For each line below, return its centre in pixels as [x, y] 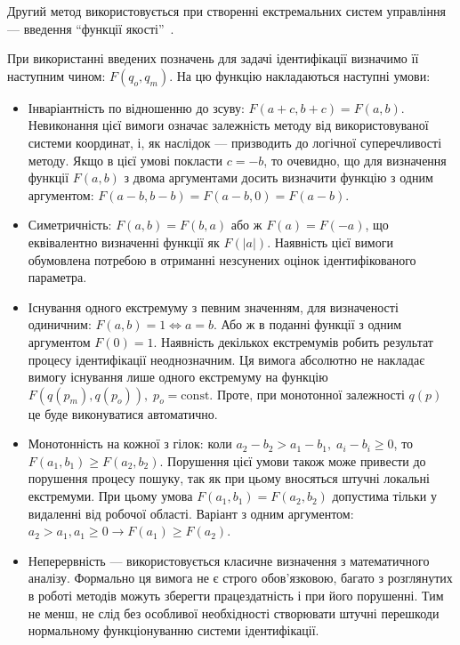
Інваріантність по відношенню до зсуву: [136, 107]
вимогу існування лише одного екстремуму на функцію [178, 377]
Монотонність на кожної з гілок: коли [130, 443]
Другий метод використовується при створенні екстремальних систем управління [226, 11]
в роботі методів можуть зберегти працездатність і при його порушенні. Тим [236, 596]
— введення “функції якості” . [91, 28]
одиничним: [60, 324]
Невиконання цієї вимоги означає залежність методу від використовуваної [228, 125]
